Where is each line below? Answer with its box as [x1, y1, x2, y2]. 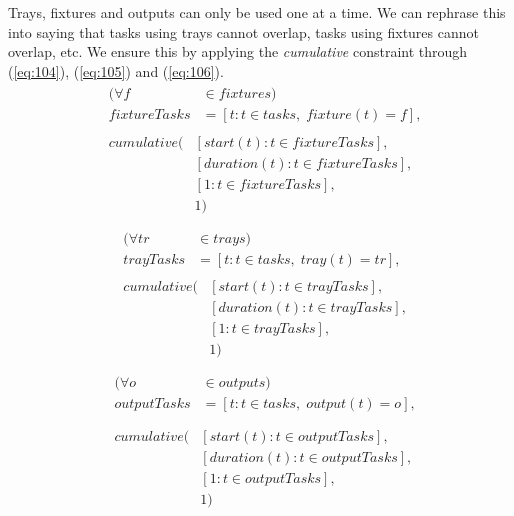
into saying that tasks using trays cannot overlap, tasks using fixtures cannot [8, 21, 479, 42]
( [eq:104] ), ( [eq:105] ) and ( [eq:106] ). [8, 60, 224, 81]
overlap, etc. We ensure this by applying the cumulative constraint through [8, 41, 468, 62]
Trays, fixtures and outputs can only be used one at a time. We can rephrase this [8, 2, 506, 22]
